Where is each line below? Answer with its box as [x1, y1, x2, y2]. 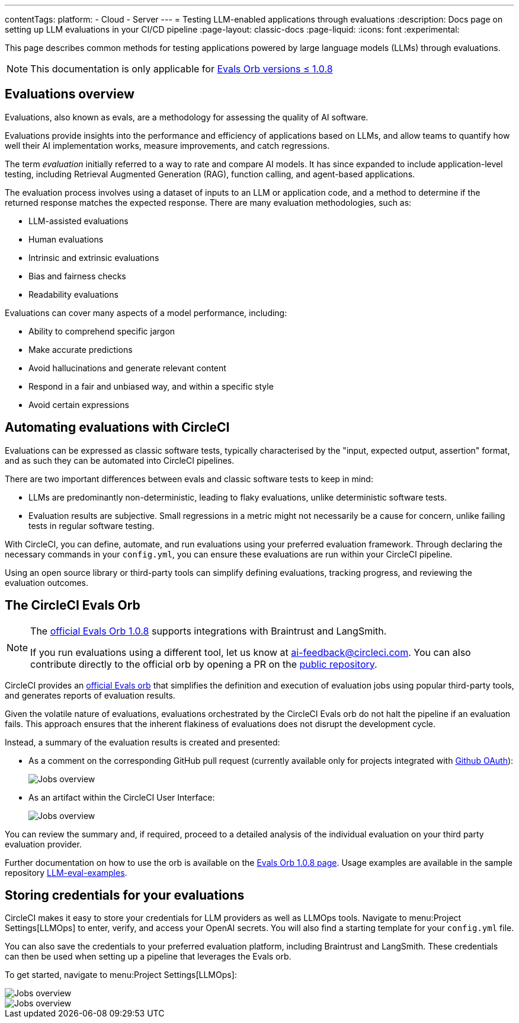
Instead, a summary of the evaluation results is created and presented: [5, 737, 280, 747]
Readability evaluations [28, 289, 118, 299]
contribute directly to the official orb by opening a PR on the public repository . [30, 658, 377, 670]
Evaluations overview [5, 87, 134, 102]
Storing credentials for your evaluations [5, 887, 245, 903]
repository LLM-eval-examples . [5, 867, 127, 878]
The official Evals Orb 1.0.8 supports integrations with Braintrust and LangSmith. [30, 624, 387, 637]
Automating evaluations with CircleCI [5, 420, 230, 435]
